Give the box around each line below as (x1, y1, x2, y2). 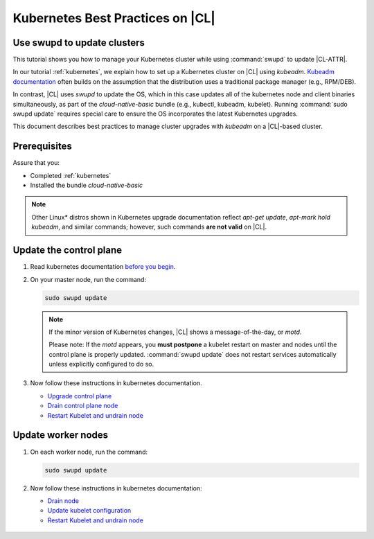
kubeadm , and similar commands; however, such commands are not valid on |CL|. (31, 222, 267, 231)
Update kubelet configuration (47, 506, 132, 515)
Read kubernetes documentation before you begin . (30, 263, 176, 271)
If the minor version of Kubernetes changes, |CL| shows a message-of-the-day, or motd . (48, 328, 302, 336)
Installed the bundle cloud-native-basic (30, 181, 143, 190)
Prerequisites (12, 141, 72, 152)
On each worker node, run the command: (30, 448, 148, 456)
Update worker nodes (12, 430, 109, 441)
